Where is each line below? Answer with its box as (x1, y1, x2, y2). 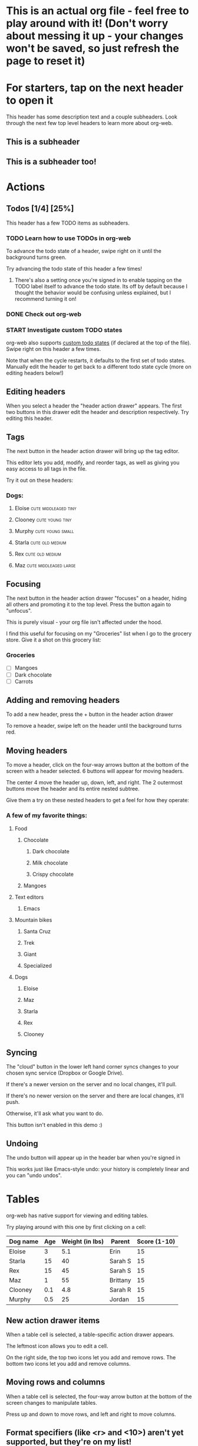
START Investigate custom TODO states (6, 326, 123, 334)
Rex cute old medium (14, 550, 62, 558)
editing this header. (6, 415, 53, 422)
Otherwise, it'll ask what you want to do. (6, 1110, 104, 1117)
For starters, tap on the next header (6, 81, 184, 95)
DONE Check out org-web (6, 310, 81, 318)
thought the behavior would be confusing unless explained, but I (14, 289, 171, 296)
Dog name (9, 1237, 39, 1245)
